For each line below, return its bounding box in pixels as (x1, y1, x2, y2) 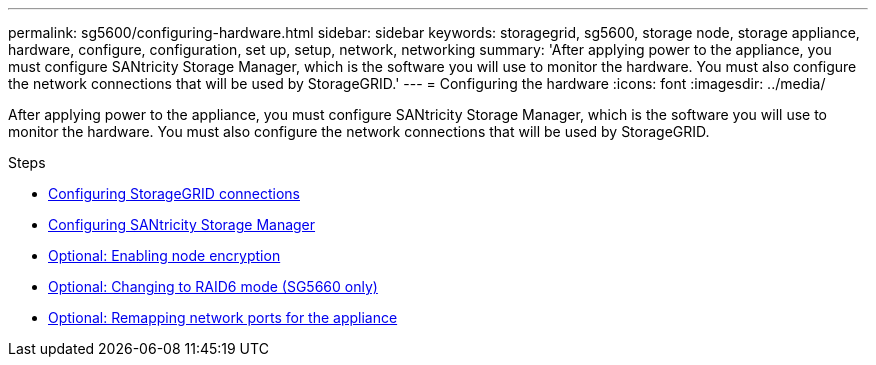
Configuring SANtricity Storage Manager (48, 216, 316, 233)
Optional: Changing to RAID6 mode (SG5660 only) (48, 278, 378, 295)
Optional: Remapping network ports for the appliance (48, 309, 398, 326)
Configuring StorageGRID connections (48, 185, 300, 202)
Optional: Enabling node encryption (48, 247, 281, 264)
